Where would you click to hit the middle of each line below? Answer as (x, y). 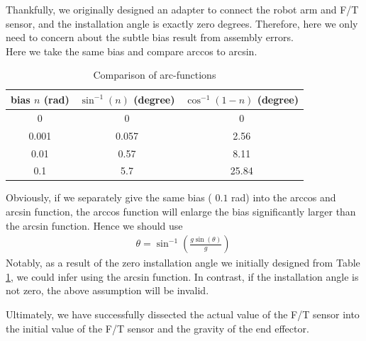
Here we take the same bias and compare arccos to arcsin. (132, 51)
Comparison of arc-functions (155, 75)
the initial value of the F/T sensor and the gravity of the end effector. (157, 328)
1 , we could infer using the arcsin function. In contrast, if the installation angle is (182, 276)
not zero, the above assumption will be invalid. (107, 290)
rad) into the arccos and (284, 197)
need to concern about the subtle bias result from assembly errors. (150, 37)
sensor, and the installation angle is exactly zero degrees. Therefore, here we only (182, 23)
